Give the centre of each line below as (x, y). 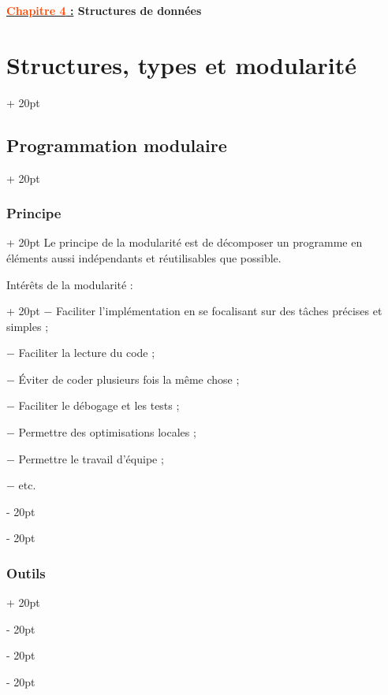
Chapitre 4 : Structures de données (104, 10)
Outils (26, 572)
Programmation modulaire (117, 145)
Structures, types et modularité (181, 64)
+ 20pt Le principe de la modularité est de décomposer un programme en (185, 242)
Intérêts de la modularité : (70, 284)
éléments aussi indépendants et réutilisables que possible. (144, 257)
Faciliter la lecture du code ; (87, 353)
